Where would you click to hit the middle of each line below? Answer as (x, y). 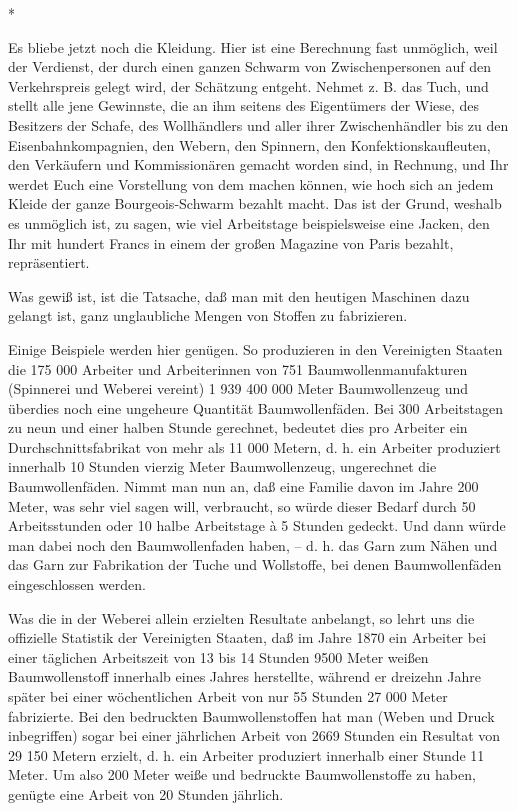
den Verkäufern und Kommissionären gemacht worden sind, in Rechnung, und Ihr (258, 164)
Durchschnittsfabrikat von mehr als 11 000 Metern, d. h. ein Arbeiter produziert (254, 446)
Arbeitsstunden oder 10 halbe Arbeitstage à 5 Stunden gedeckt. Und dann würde (257, 525)
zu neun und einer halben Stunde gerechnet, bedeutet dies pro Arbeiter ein (238, 427)
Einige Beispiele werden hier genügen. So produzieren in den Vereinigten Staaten (255, 348)
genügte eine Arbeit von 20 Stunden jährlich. (146, 793)
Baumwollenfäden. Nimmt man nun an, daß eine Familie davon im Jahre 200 (243, 486)
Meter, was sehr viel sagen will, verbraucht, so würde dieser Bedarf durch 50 (242, 505)
